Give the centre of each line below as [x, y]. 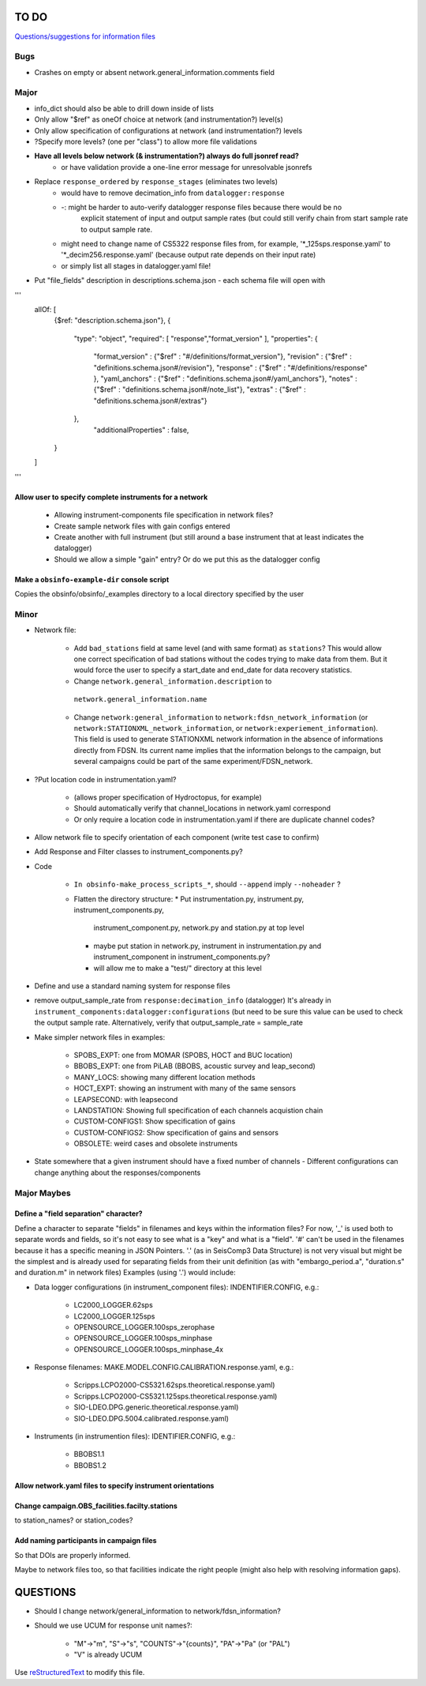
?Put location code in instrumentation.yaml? [105, 779]
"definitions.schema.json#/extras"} [151, 401]
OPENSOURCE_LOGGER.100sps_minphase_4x [149, 1349]
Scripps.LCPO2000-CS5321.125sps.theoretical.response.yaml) [176, 1396]
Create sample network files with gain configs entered [142, 526]
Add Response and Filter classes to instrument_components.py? [139, 852]
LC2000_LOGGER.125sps [114, 1316]
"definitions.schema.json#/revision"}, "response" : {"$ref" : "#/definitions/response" [231, 367]
